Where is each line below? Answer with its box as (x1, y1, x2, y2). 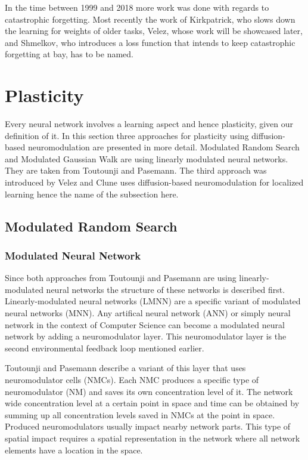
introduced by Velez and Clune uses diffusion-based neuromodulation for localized (5, 176, 304, 189)
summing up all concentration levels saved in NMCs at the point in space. (5, 408, 275, 421)
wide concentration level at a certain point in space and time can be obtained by (5, 397, 300, 409)
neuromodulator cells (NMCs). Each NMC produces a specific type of (5, 373, 259, 385)
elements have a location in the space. (5, 443, 143, 456)
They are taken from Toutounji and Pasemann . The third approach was (5, 164, 267, 177)
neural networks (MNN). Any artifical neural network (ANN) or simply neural (5, 307, 291, 319)
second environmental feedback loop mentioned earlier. (5, 341, 204, 354)
